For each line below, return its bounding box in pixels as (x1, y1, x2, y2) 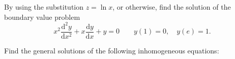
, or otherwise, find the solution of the (112, 2, 231, 12)
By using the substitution (4, 2, 84, 12)
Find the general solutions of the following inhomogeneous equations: (4, 45, 219, 55)
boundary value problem (4, 11, 80, 22)
